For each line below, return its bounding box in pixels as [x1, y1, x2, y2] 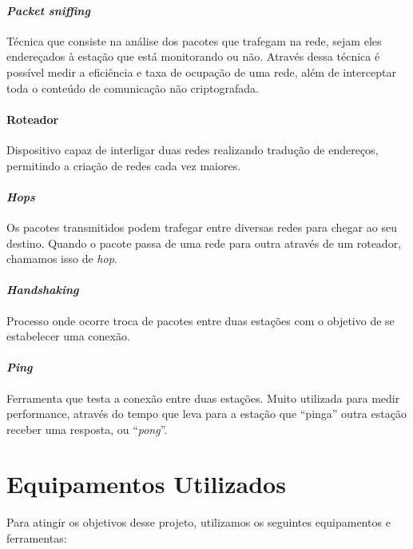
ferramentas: [6, 530, 67, 547]
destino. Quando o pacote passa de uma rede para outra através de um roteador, [6, 234, 402, 251]
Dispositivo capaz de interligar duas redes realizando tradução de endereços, [6, 141, 379, 157]
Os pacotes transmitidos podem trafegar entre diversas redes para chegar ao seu [6, 218, 397, 235]
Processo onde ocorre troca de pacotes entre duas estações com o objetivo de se [6, 312, 395, 328]
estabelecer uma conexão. [6, 328, 130, 344]
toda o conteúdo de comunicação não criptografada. [6, 79, 259, 96]
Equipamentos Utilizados [6, 467, 286, 500]
